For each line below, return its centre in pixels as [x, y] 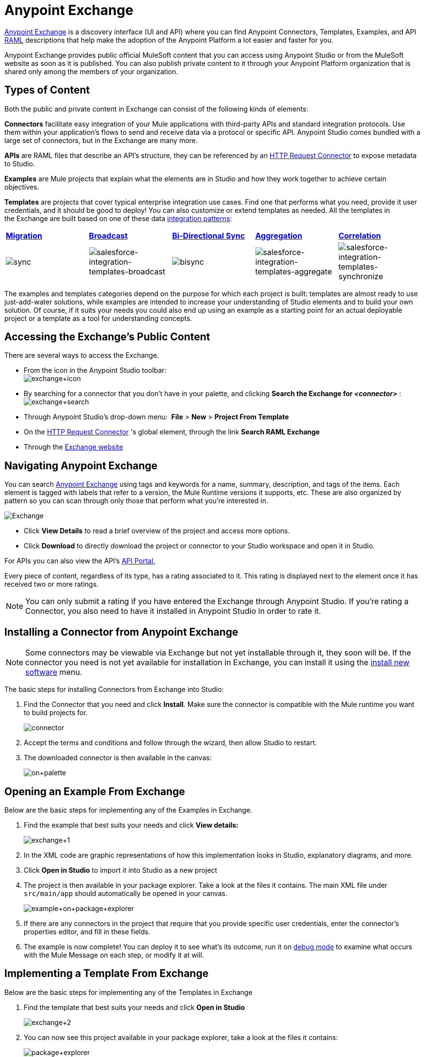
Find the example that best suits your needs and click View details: [131, 825]
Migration [24, 235]
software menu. [54, 672]
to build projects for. [56, 713]
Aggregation [279, 235]
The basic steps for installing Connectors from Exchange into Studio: [114, 689]
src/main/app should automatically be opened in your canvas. [126, 893]
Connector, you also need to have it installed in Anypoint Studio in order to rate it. [173, 611]
